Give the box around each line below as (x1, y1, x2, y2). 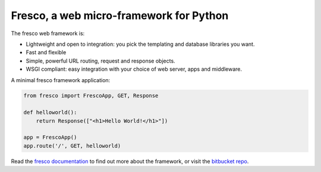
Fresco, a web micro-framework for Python (11, 9, 229, 22)
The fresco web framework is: (11, 30, 85, 37)
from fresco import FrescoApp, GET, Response (23, 92, 159, 99)
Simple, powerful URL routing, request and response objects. (26, 57, 175, 64)
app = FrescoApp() (23, 134, 77, 141)
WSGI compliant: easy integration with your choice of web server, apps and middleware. (26, 65, 242, 73)
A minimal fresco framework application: (11, 76, 111, 83)
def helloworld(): (23, 109, 77, 116)
